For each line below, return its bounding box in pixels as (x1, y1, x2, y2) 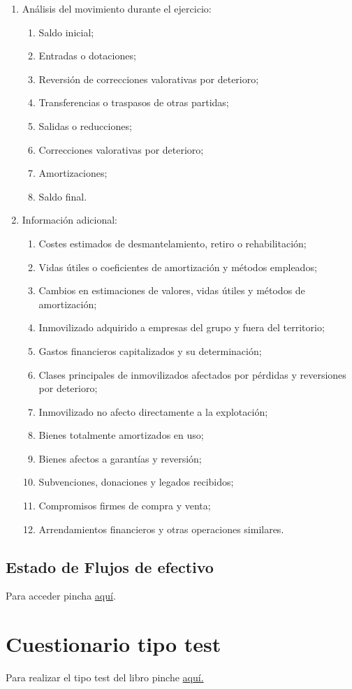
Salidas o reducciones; (38, 118, 132, 133)
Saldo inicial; (38, 24, 94, 39)
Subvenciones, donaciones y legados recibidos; (38, 474, 234, 489)
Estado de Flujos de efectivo (6, 556, 214, 577)
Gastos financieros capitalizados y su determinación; (38, 343, 262, 358)
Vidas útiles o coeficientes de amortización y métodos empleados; (38, 259, 317, 274)
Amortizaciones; (38, 166, 108, 180)
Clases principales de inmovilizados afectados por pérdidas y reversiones (38, 367, 346, 382)
